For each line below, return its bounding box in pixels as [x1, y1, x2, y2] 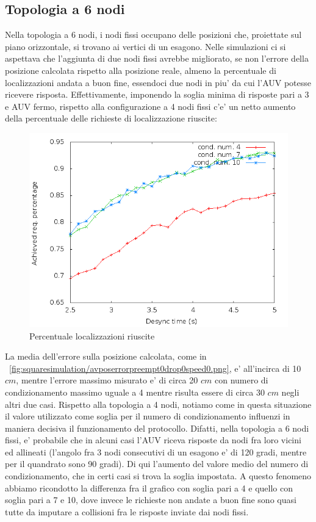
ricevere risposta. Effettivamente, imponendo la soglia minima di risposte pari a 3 [5, 88, 309, 101]
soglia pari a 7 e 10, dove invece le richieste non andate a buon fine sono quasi [5, 493, 296, 506]
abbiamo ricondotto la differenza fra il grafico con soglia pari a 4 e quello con [5, 481, 293, 494]
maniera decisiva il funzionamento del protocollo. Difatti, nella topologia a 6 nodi [5, 421, 309, 434]
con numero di [214, 374, 268, 386]
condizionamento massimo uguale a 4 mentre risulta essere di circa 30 [5, 385, 265, 398]
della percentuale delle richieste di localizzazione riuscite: [5, 112, 217, 125]
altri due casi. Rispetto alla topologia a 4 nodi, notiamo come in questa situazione [5, 397, 312, 410]
